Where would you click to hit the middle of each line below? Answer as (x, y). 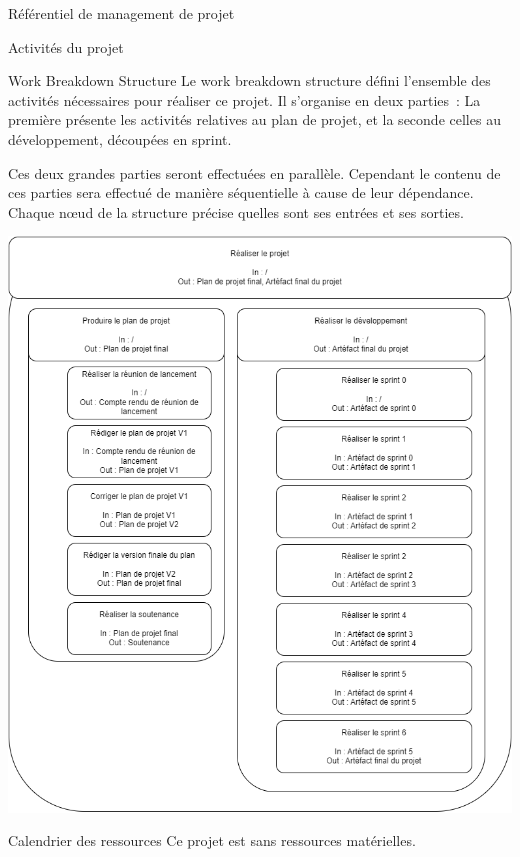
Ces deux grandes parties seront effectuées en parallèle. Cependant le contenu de (254, 172)
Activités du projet (66, 46)
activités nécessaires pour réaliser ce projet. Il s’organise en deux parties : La (244, 99)
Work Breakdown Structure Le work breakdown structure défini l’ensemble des (249, 80)
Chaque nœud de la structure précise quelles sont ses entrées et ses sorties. (236, 211)
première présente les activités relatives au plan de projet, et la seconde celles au (254, 119)
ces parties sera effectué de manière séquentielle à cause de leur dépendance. (241, 192)
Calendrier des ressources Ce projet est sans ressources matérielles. (212, 840)
